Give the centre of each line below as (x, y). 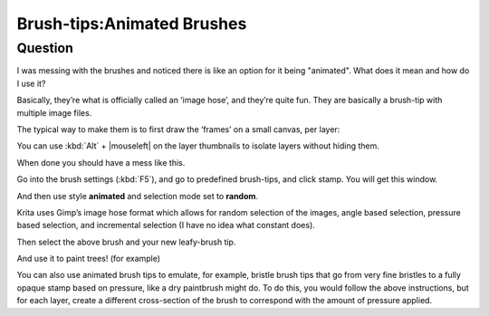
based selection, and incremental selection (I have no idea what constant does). (166, 225)
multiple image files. (54, 112)
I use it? (31, 83)
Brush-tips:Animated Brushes (132, 24)
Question (45, 48)
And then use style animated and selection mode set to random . (137, 196)
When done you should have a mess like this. (101, 162)
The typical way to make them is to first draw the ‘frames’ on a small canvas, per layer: (178, 129)
